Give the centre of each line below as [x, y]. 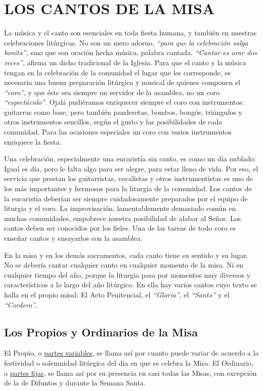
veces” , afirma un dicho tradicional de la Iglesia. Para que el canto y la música [125, 62]
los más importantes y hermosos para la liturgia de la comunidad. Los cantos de [128, 188]
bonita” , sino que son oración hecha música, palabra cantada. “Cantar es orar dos [130, 52]
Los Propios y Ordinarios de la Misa [101, 332]
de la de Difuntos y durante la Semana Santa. [75, 383]
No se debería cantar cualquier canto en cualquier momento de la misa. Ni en [124, 265]
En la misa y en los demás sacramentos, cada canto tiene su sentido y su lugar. [126, 255]
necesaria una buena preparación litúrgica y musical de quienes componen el [122, 82]
